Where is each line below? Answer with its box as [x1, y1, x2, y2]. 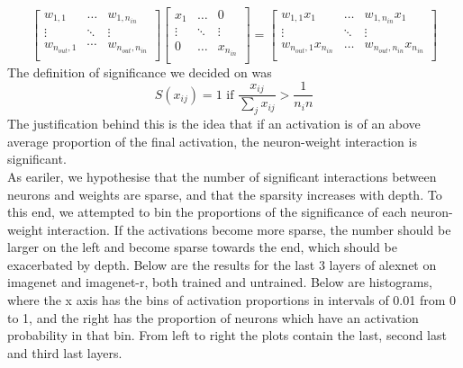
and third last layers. [7, 343, 123, 362]
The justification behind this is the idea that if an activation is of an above [7, 114, 421, 133]
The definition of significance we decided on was [7, 62, 272, 81]
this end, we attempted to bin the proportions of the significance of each [7, 202, 407, 221]
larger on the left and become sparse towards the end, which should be [7, 238, 397, 256]
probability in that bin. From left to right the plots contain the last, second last [7, 326, 447, 345]
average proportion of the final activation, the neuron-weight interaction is [7, 131, 417, 150]
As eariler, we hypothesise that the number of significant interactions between [7, 166, 437, 185]
